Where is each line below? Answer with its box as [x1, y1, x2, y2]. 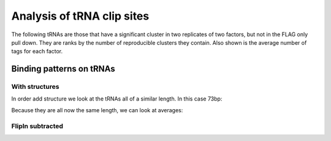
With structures [11, 83, 59, 91]
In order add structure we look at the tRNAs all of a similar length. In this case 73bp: [11, 95, 223, 102]
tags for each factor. [11, 48, 63, 55]
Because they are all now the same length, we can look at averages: [11, 106, 183, 113]
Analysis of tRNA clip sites [11, 9, 150, 23]
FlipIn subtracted [11, 121, 64, 130]
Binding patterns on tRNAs [11, 64, 116, 74]
